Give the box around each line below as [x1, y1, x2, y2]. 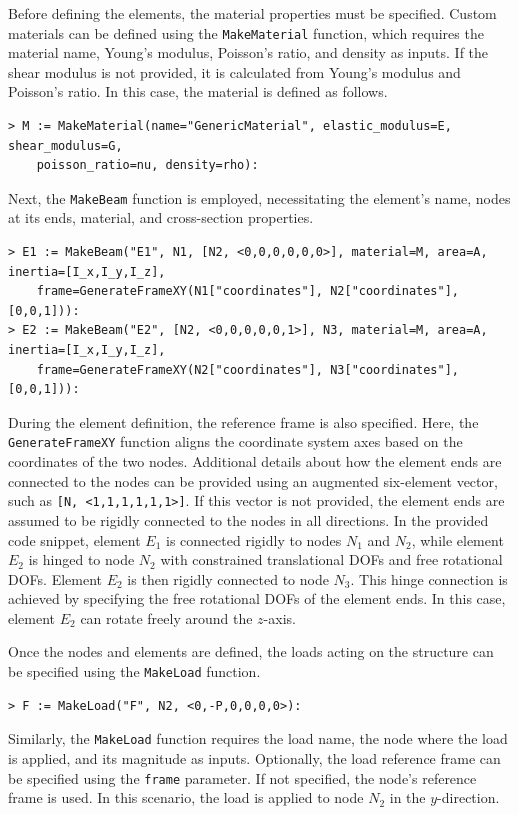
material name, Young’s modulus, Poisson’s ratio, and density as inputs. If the [8, 42, 489, 63]
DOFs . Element [8, 568, 103, 589]
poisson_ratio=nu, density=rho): [36, 158, 259, 173]
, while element [411, 529, 504, 550]
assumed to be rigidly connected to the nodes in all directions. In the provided [8, 509, 489, 530]
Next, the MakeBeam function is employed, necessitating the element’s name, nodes [8, 187, 511, 208]
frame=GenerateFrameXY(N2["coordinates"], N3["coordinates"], [36, 362, 460, 377]
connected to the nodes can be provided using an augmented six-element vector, [8, 470, 498, 491]
